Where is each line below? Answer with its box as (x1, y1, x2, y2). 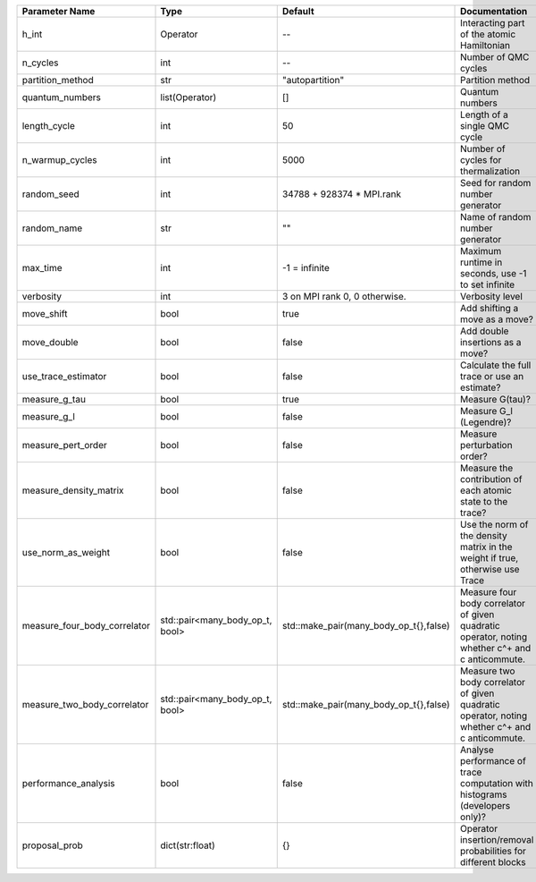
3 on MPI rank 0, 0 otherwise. (281, 291, 406, 302)
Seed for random (460, 177, 532, 189)
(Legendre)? (460, 416, 512, 428)
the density (460, 530, 508, 541)
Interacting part (460, 17, 525, 29)
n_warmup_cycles (21, 154, 97, 165)
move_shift (21, 308, 68, 319)
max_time (21, 262, 63, 274)
